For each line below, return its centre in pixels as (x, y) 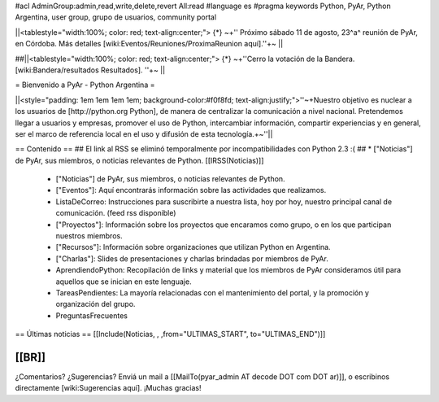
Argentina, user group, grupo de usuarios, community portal (116, 17)
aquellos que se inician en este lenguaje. (124, 282)
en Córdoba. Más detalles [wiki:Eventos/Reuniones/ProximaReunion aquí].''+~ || (149, 44)
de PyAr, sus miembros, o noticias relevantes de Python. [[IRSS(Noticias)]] (139, 160)
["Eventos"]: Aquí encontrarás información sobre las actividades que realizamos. (191, 190)
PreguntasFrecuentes (91, 315)
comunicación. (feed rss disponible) (116, 213)
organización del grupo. (96, 304)
